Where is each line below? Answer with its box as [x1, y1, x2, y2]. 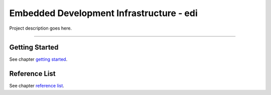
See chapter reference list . [9, 83, 65, 89]
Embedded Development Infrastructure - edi [9, 8, 198, 19]
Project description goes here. [9, 25, 72, 31]
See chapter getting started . [9, 56, 68, 62]
